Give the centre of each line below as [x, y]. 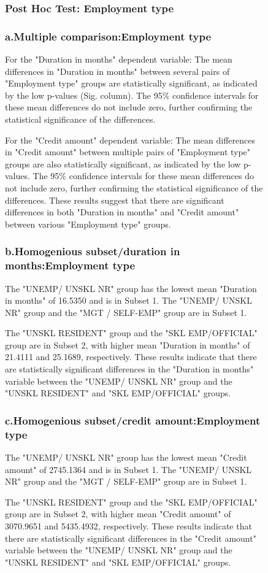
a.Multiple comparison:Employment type [108, 36]
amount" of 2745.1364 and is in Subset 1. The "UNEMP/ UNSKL [128, 469]
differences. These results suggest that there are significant [115, 200]
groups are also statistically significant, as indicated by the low [123, 163]
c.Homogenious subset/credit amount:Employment [133, 420]
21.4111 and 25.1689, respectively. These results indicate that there [131, 357]
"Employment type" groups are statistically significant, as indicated [131, 83]
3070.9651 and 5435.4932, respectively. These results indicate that [128, 525]
